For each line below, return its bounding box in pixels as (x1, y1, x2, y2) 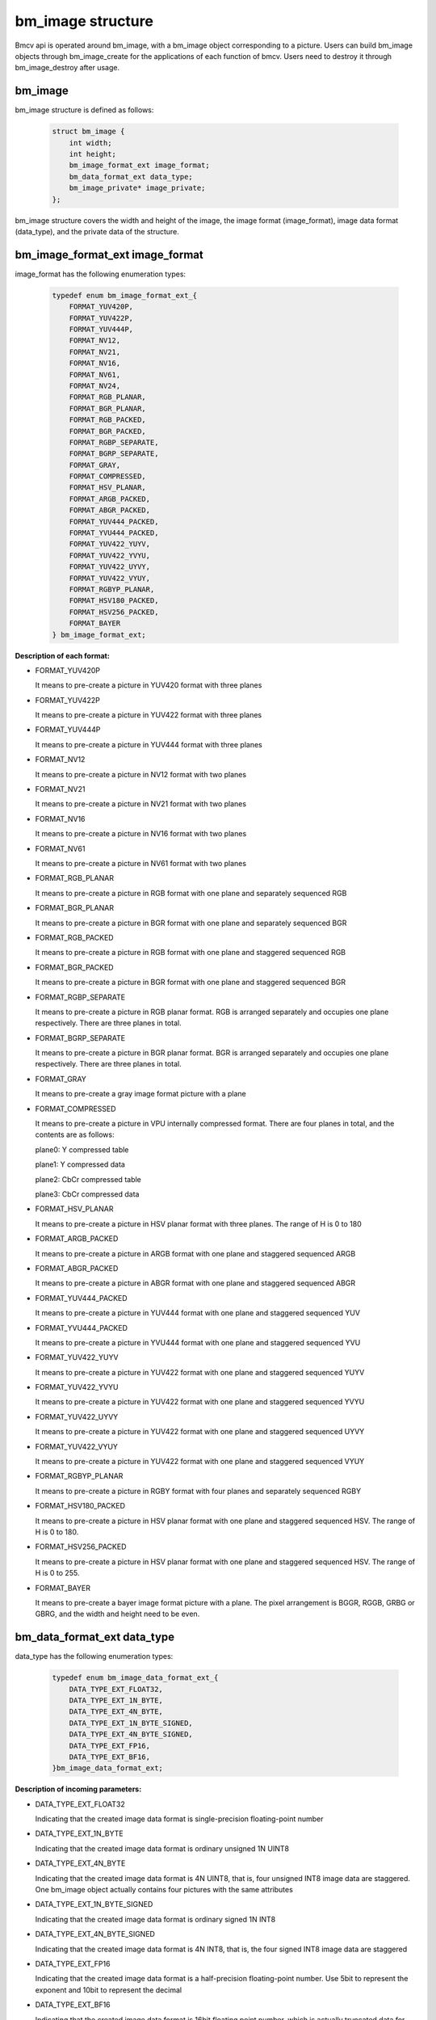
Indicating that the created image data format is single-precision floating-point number (35, 1814, 324, 1824)
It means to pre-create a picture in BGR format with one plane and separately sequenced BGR (35, 918, 347, 928)
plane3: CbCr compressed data (35, 1189, 140, 1199)
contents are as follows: (35, 1130, 115, 1139)
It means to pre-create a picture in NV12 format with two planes (35, 769, 246, 779)
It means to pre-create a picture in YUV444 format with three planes (35, 739, 262, 749)
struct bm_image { (52, 127, 125, 137)
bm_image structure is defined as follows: (15, 105, 154, 115)
